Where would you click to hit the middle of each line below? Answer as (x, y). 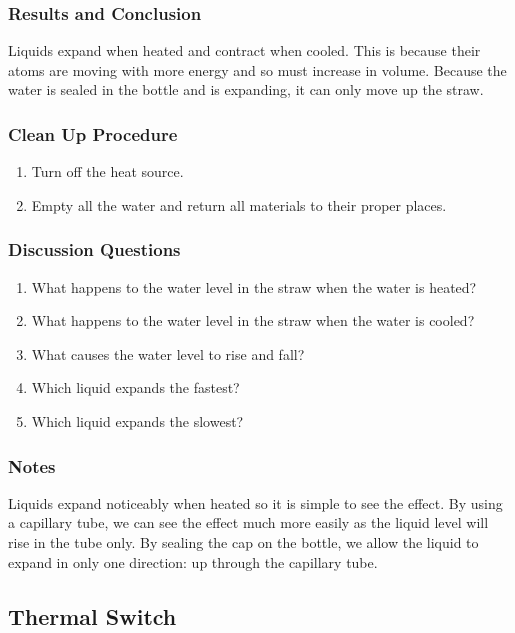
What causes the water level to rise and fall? (168, 353)
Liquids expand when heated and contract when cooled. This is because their (244, 50)
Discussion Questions (94, 249)
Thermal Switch (92, 615)
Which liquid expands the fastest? (135, 387)
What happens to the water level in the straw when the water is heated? (254, 286)
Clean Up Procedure (93, 133)
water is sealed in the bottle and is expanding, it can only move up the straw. (246, 89)
